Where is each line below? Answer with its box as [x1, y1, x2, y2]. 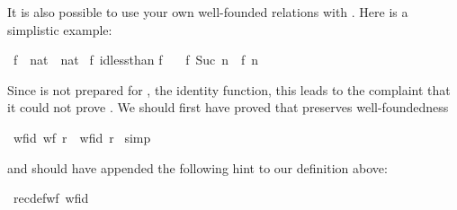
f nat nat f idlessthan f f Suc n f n [13, 50, 259, 69]
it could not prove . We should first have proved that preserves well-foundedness [7, 98, 449, 117]
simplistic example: [7, 20, 112, 39]
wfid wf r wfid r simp [13, 127, 151, 146]
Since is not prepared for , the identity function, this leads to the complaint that [7, 80, 451, 99]
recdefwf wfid [13, 188, 89, 207]
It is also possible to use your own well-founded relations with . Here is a [7, 3, 408, 21]
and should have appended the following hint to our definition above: [7, 158, 388, 177]
